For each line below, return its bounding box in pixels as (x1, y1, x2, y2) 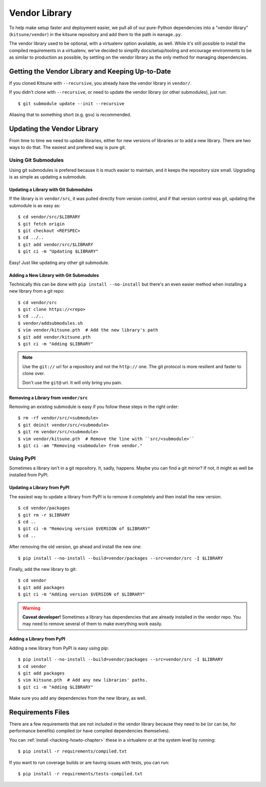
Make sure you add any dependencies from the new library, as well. (9, 695, 147, 701)
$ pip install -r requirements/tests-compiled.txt (18, 771, 143, 777)
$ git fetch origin (18, 221, 65, 226)
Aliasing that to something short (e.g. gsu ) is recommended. (9, 112, 132, 118)
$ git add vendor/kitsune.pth (18, 334, 91, 340)
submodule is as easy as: (9, 202, 61, 208)
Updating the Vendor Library (9, 125, 99, 133)
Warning (22, 605, 40, 611)
